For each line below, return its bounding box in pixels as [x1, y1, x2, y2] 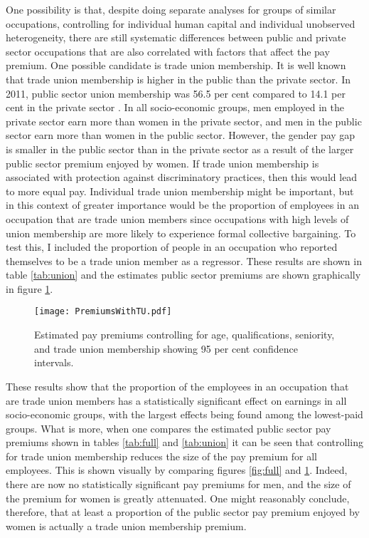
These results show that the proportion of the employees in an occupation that [6, 378, 349, 393]
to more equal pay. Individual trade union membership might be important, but [6, 183, 354, 198]
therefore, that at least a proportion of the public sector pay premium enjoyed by [6, 505, 360, 519]
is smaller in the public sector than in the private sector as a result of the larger [6, 141, 354, 156]
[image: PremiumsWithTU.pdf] [34, 306, 172, 317]
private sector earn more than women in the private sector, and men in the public [6, 113, 362, 128]
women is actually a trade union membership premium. [6, 518, 247, 533]
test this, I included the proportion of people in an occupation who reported [6, 239, 338, 254]
